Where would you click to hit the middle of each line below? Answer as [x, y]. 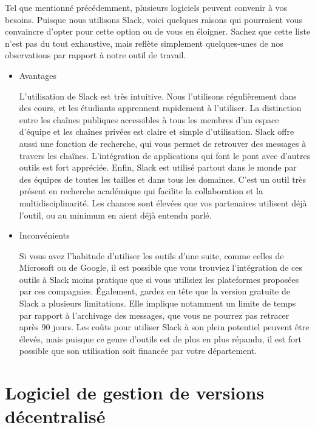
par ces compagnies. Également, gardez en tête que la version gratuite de [154, 291]
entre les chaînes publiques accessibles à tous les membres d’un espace [149, 119]
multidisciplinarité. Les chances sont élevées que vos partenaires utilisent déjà [163, 202]
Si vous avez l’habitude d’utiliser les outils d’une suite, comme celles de [151, 255]
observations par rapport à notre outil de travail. [96, 55]
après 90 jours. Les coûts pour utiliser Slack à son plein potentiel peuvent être [164, 327]
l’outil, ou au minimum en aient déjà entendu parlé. [115, 215]
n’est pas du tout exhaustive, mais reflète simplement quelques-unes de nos [144, 43]
